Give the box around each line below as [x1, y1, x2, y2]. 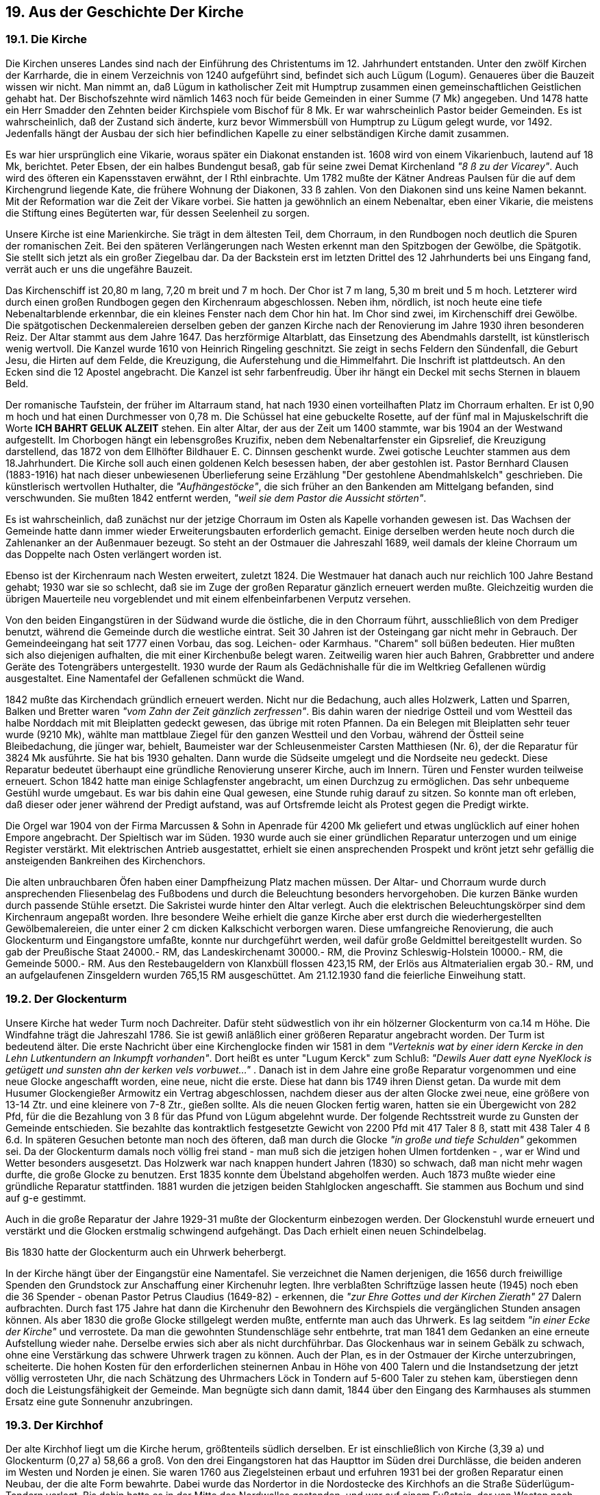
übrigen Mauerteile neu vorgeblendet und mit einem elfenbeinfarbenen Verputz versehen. [5, 592, 411, 605]
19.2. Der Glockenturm [5, 992, 127, 1006]
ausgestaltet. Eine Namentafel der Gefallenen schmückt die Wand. [5, 672, 305, 684]
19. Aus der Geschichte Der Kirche [5, 3, 244, 21]
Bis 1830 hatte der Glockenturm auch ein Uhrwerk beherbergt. [5, 1245, 286, 1258]
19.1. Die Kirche [5, 32, 88, 47]
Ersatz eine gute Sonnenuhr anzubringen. [5, 1395, 193, 1407]
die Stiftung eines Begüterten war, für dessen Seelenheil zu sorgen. [5, 206, 310, 219]
